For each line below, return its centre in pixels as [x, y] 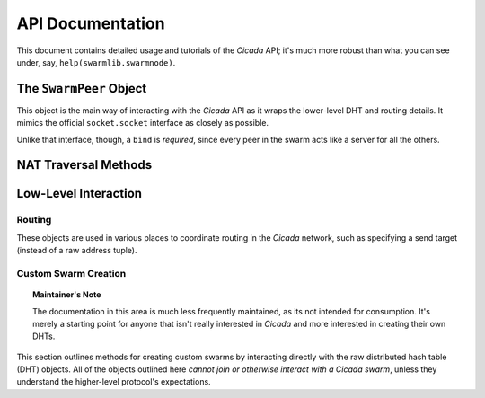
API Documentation [91, 23]
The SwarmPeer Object [82, 88]
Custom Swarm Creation [71, 273]
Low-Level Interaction [79, 194]
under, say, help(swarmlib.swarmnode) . [96, 62]
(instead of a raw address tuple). [77, 251]
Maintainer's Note [67, 295]
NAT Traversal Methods [84, 165]
